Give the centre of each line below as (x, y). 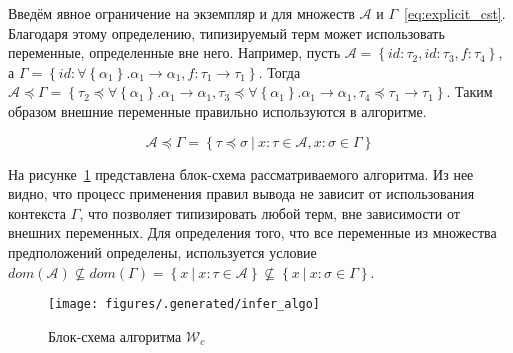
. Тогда (279, 71)
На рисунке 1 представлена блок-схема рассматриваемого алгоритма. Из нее (241, 173)
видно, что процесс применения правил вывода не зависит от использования (241, 193)
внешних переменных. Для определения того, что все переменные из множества (252, 232)
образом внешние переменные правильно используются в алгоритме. (217, 110)
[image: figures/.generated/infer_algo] (184, 304)
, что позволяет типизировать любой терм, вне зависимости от (269, 212)
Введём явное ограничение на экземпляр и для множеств (181, 13)
